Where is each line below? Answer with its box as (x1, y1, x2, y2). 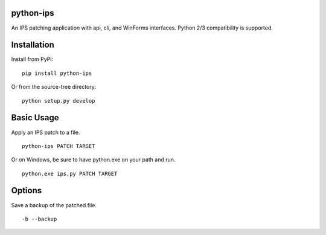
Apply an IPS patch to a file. (11, 129, 80, 136)
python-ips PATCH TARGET (22, 143, 95, 149)
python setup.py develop (22, 97, 95, 104)
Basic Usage (11, 112, 59, 123)
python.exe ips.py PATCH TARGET (22, 170, 118, 177)
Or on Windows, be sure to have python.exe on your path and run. (11, 156, 176, 163)
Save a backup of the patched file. (11, 201, 97, 208)
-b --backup (22, 215, 57, 222)
